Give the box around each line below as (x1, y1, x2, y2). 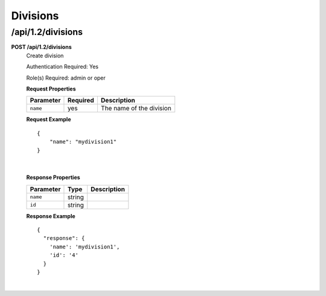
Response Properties (26, 174, 81, 181)
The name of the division (100, 104, 171, 113)
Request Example (26, 116, 71, 123)
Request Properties (26, 85, 76, 92)
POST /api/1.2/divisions (11, 43, 72, 51)
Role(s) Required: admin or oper (26, 74, 106, 81)
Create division (26, 52, 64, 59)
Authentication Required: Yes (26, 63, 99, 71)
